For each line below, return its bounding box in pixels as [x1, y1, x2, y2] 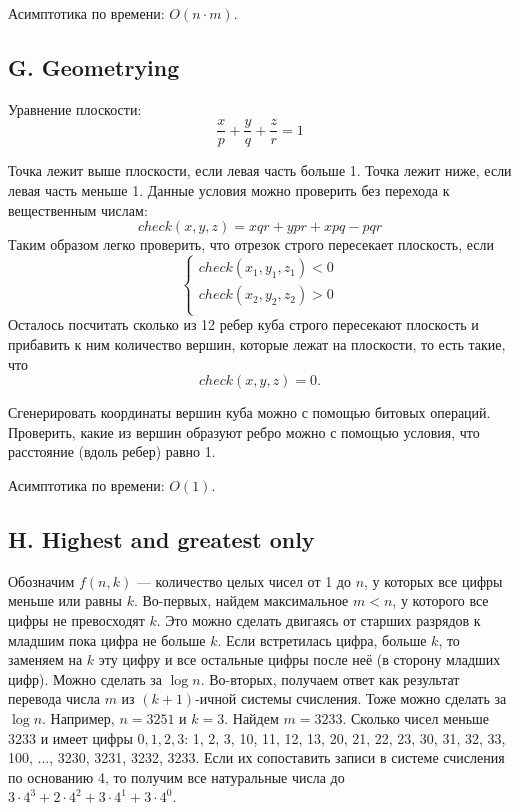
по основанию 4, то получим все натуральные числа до [8, 766, 345, 787]
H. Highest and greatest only [8, 523, 315, 554]
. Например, [42, 707, 115, 728]
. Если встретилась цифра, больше [217, 629, 427, 650]
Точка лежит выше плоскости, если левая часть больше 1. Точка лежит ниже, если [8, 160, 512, 181]
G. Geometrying [8, 51, 180, 82]
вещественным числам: [8, 199, 148, 220]
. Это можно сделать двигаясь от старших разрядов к [156, 609, 481, 630]
